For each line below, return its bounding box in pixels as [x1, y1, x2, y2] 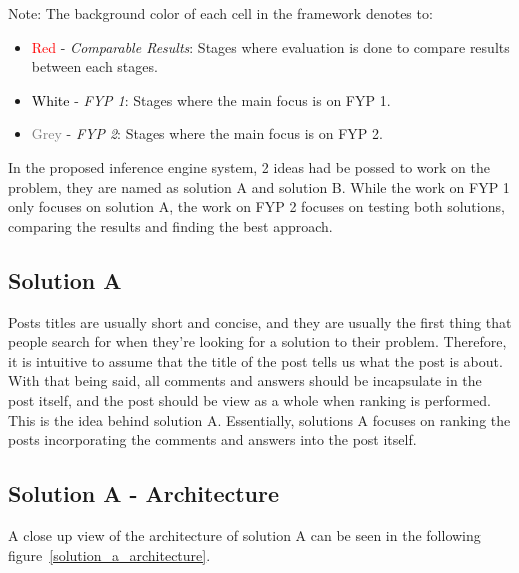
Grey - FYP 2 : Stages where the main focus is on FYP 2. [31, 123, 383, 144]
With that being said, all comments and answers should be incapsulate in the [8, 370, 482, 391]
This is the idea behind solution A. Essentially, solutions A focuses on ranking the [8, 409, 511, 430]
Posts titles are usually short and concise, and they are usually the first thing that [8, 311, 512, 332]
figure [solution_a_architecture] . [8, 544, 211, 565]
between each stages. [31, 56, 158, 77]
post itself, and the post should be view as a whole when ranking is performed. [8, 389, 491, 410]
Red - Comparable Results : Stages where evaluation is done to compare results [31, 36, 510, 57]
